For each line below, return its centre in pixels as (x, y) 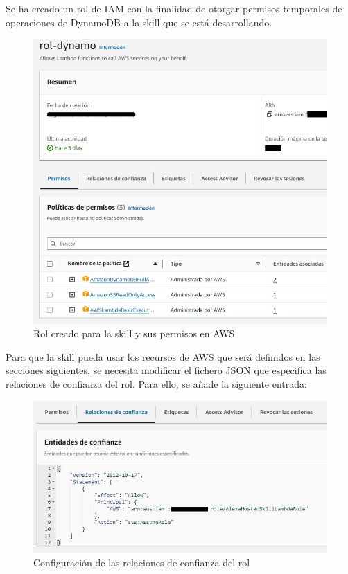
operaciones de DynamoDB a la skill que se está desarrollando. (139, 22)
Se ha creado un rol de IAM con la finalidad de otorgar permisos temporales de (174, 8)
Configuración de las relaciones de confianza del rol (142, 562)
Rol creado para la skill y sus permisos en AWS (134, 333)
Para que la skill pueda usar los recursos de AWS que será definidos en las (163, 356)
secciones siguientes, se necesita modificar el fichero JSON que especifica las (166, 370)
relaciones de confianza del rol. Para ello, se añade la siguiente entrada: (156, 383)
